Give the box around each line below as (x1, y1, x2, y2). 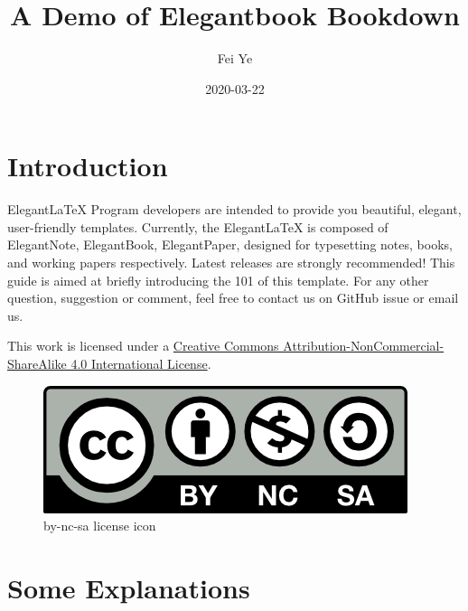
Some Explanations (7, 569, 250, 606)
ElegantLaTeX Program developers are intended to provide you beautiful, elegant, (7, 200, 462, 219)
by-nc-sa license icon (43, 516, 156, 535)
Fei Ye (217, 49, 253, 68)
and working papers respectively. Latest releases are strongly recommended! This (7, 253, 455, 272)
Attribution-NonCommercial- (283, 336, 445, 355)
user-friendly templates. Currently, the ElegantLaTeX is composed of (7, 217, 388, 236)
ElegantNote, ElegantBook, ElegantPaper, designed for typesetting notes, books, (7, 235, 453, 254)
